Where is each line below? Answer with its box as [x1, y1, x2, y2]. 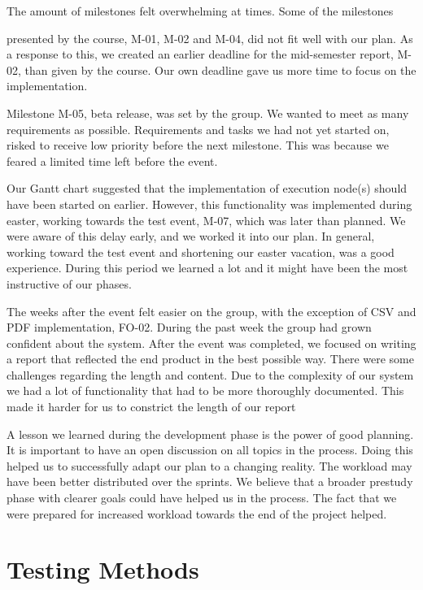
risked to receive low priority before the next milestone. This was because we [7, 137, 389, 154]
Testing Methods [7, 553, 199, 586]
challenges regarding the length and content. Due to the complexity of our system [7, 366, 414, 383]
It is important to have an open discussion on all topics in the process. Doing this [7, 441, 413, 458]
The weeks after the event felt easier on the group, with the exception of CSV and [7, 302, 416, 319]
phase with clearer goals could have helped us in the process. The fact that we [7, 489, 397, 506]
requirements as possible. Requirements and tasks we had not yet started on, [7, 120, 390, 137]
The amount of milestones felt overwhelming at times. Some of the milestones [7, 2, 394, 19]
